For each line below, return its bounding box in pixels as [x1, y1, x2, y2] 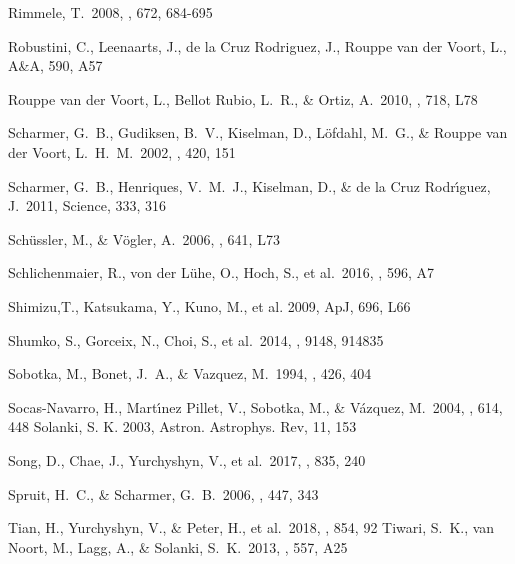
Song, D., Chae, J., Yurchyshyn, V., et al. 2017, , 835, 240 [8, 449, 366, 470]
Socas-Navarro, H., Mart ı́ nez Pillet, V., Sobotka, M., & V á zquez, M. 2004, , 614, [8, 396, 503, 417]
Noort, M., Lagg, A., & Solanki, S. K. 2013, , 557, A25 [8, 536, 348, 557]
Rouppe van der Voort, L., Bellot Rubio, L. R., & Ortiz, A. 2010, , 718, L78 [8, 88, 478, 109]
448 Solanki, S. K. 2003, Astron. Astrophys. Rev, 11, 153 [8, 416, 357, 437]
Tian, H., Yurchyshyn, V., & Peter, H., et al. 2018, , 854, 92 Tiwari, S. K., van [8, 517, 495, 538]
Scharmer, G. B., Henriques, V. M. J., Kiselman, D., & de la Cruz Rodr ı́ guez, [8, 175, 491, 196]
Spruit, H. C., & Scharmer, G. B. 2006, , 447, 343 [8, 483, 319, 504]
